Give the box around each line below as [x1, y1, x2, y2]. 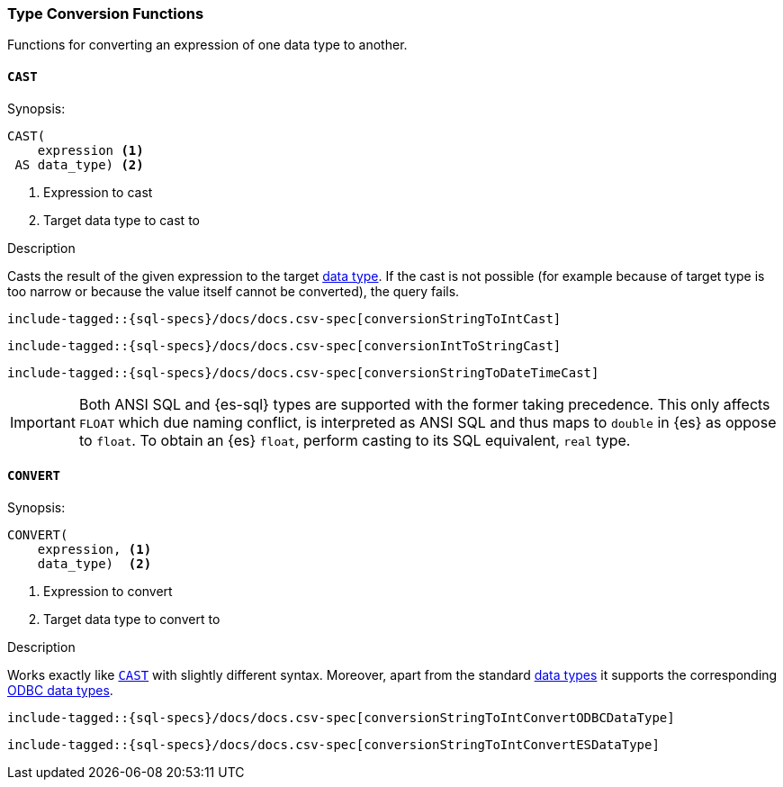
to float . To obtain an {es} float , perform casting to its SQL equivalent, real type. [78, 430, 631, 449]
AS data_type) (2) [14, 157, 144, 172]
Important [10, 412, 76, 431]
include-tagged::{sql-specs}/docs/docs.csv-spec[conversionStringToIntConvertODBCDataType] [7, 710, 675, 725]
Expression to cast [43, 184, 153, 200]
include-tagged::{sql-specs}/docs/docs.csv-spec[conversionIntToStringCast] [7, 338, 562, 353]
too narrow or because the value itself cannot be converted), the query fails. [7, 283, 460, 299]
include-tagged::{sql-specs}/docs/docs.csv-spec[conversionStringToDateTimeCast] [7, 365, 599, 380]
